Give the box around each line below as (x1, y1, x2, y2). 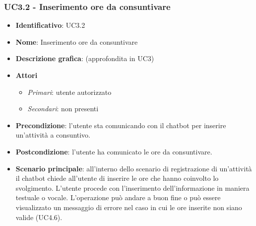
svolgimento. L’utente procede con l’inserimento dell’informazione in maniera (15, 182, 250, 193)
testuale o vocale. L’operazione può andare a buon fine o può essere (15, 192, 221, 203)
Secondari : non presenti (27, 103, 99, 114)
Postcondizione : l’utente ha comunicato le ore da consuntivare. (15, 146, 212, 156)
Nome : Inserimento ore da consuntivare (15, 36, 138, 47)
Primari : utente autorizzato (27, 86, 112, 97)
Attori (15, 70, 38, 80)
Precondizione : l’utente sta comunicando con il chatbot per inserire (15, 120, 226, 130)
